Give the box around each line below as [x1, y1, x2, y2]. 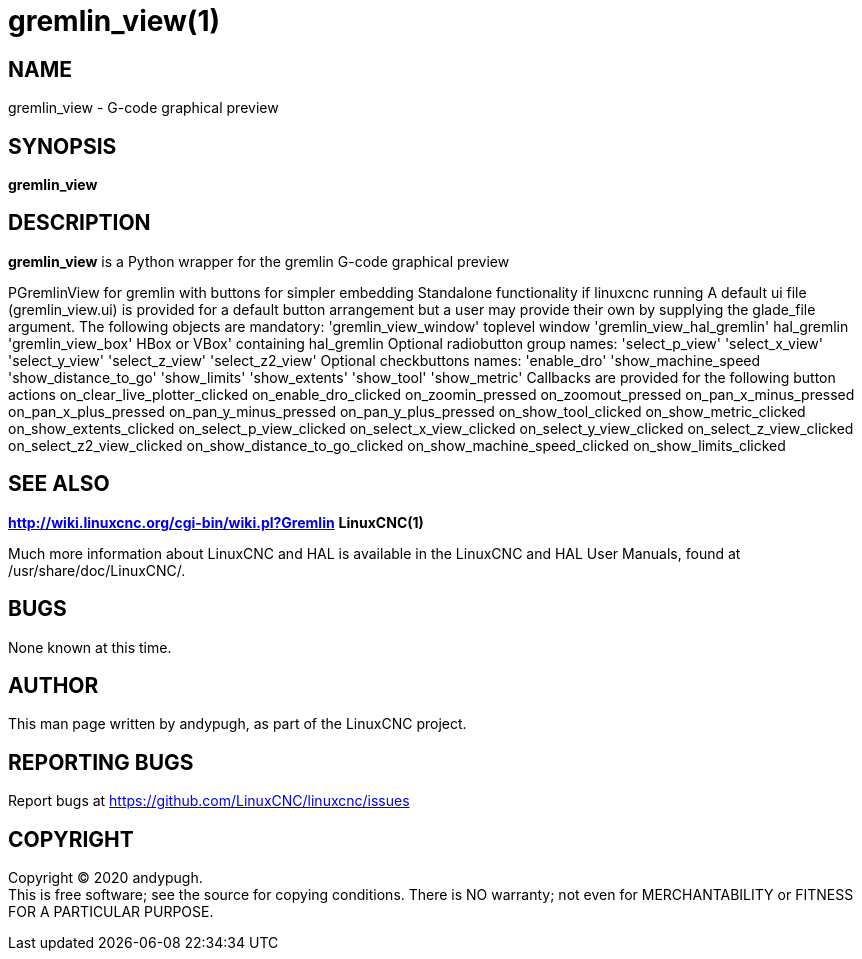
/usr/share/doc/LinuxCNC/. [8, 561, 186, 579]
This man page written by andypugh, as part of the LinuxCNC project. [8, 715, 467, 733]
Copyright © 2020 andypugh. [8, 869, 203, 887]
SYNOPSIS [8, 133, 117, 159]
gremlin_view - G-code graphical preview [8, 99, 279, 117]
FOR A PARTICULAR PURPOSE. [8, 903, 214, 921]
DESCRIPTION [8, 210, 151, 236]
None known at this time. [8, 638, 172, 656]
